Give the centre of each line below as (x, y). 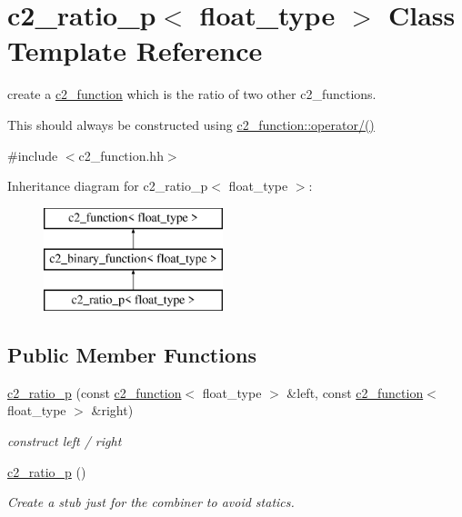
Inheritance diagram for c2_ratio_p (108, 186)
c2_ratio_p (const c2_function (95, 392)
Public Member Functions (132, 355)
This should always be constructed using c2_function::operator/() (191, 124)
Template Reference (135, 50)
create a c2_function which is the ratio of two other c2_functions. (192, 94)
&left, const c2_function (355, 392)
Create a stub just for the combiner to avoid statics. (151, 502)
